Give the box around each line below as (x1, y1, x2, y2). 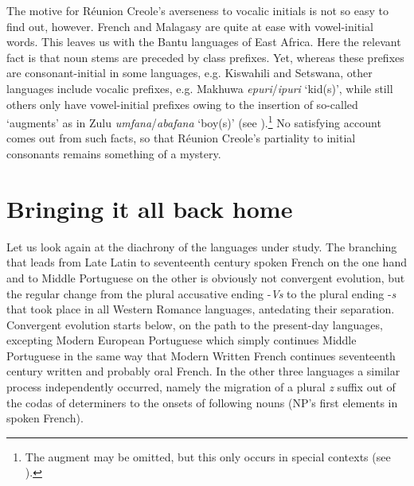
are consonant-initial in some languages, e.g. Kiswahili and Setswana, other (6, 64, 373, 81)
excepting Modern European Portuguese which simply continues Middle (6, 332, 357, 348)
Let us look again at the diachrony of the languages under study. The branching (6, 238, 397, 255)
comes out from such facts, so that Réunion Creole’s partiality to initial (6, 130, 356, 146)
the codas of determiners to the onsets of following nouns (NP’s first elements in (6, 394, 398, 410)
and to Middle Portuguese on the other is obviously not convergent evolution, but (6, 269, 405, 286)
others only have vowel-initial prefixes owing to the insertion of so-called (6, 95, 358, 112)
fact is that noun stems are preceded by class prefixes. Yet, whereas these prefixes (6, 49, 404, 65)
